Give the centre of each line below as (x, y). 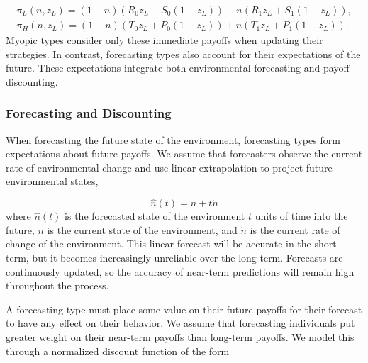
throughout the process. (57, 285)
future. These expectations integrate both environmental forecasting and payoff (178, 68)
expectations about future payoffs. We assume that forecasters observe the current (184, 153)
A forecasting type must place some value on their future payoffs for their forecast (184, 309)
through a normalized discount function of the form (118, 351)
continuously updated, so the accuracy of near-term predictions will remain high (180, 271)
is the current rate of (295, 229)
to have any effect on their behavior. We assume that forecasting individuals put (180, 323)
